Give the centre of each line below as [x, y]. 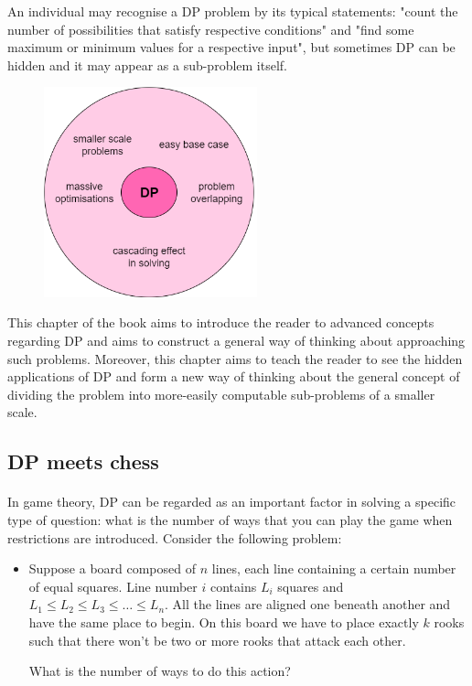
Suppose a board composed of [113, 568]
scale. [22, 412]
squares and [311, 586]
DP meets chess [83, 461]
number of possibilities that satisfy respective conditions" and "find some [211, 29]
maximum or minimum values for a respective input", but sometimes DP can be [231, 47]
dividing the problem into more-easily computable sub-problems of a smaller [221, 394]
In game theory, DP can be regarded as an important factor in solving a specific [232, 502]
